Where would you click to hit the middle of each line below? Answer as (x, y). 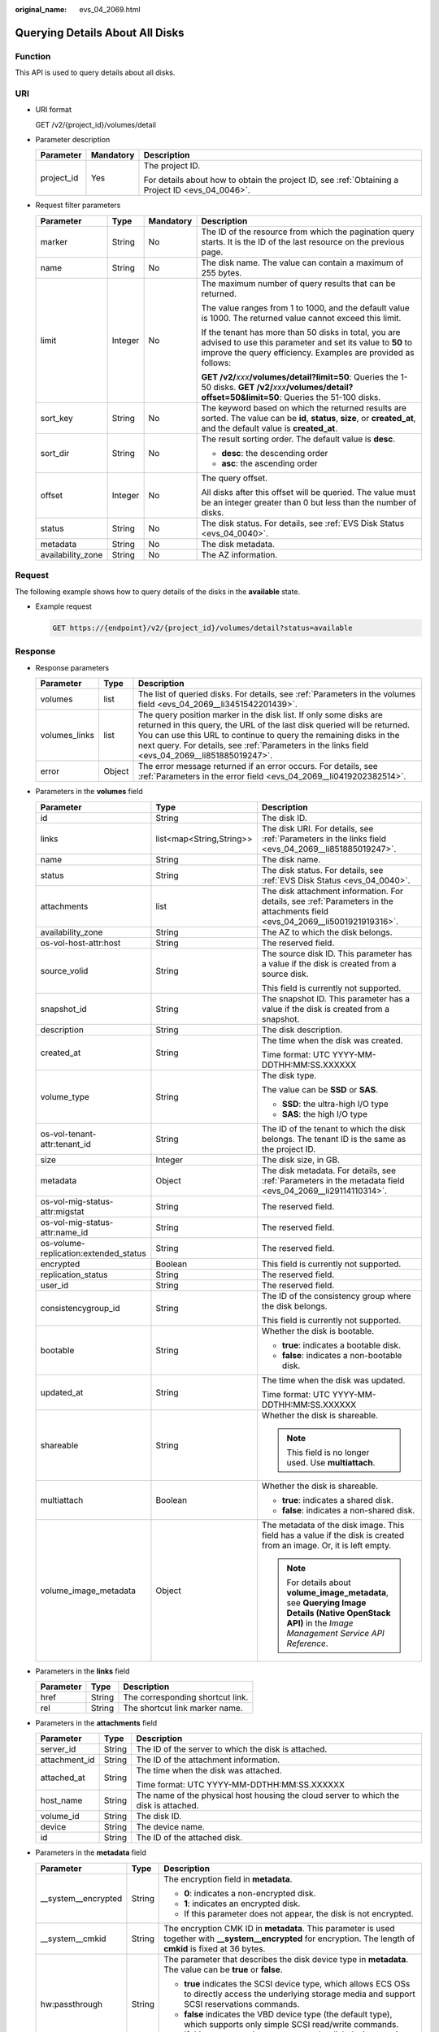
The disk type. (289, 1075)
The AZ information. (239, 554)
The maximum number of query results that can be (298, 283)
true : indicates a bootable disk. (341, 1345)
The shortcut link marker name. (183, 1708)
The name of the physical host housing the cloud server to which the (268, 1795)
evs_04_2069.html (110, 9)
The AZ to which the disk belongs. (327, 932)
